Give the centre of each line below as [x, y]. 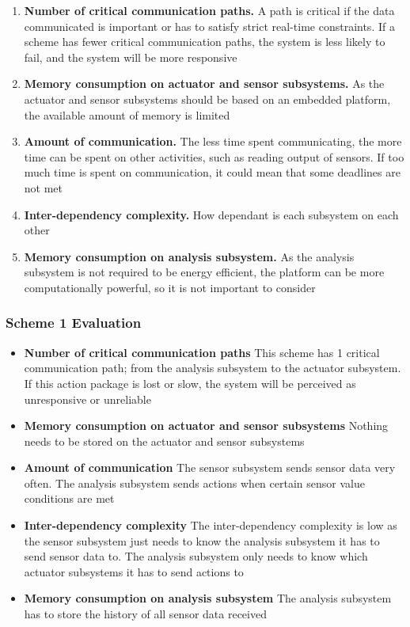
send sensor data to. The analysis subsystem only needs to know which [196, 556]
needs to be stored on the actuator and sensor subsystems [164, 441]
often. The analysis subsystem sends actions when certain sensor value [194, 483]
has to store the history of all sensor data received [145, 614]
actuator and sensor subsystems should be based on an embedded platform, [207, 99]
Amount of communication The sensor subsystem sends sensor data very [210, 467]
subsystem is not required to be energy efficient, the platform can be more [204, 272]
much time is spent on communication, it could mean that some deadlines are [212, 172]
